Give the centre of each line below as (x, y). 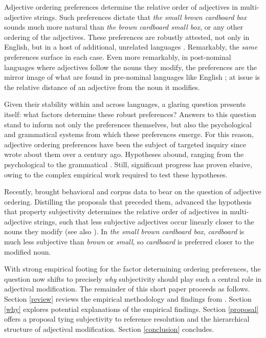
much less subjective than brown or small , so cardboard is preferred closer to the (129, 242)
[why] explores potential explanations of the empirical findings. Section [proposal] (131, 309)
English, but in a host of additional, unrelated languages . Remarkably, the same (131, 47)
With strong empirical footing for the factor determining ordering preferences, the (132, 269)
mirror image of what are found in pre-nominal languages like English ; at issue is (132, 77)
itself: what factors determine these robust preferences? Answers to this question (130, 114)
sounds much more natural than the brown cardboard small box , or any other (124, 27)
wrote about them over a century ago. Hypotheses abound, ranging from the (124, 154)
